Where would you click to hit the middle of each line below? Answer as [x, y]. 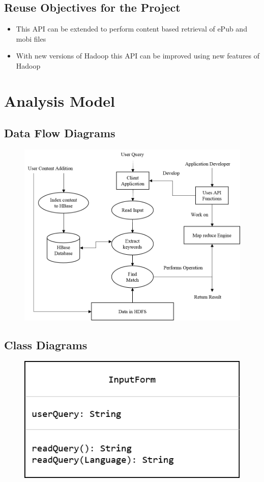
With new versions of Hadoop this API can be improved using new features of [138, 56]
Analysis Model [60, 100]
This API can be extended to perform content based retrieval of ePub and [131, 29]
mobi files [31, 38]
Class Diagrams [46, 344]
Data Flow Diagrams [60, 133]
